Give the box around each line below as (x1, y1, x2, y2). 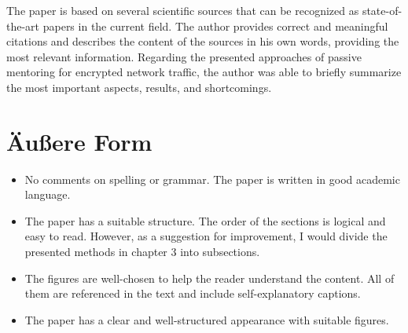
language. (24, 186, 71, 203)
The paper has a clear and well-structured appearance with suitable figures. (24, 311, 389, 328)
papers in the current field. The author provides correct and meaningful (42, 17, 388, 34)
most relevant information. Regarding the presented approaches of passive (6, 48, 362, 64)
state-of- (362, 2, 402, 18)
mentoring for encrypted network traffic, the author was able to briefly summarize (6, 64, 402, 80)
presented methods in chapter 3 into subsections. (24, 243, 260, 260)
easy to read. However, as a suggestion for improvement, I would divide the (24, 228, 388, 244)
